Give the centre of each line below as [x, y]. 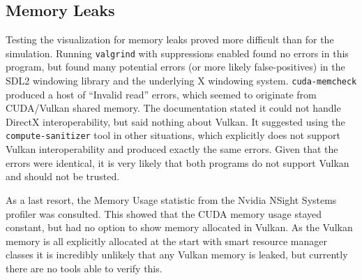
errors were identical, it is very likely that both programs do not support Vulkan [178, 162]
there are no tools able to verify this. [84, 268]
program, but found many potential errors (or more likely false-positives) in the [175, 67]
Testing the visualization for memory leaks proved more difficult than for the [170, 39]
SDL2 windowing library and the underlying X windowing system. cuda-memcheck [181, 81]
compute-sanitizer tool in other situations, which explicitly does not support [173, 135]
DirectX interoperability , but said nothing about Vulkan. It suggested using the [175, 121]
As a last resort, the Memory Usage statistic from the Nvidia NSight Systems [171, 199]
